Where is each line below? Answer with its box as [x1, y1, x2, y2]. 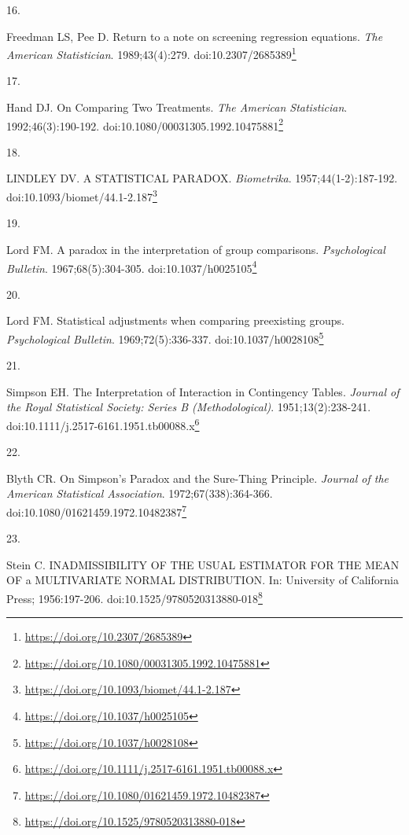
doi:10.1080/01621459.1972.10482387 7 [6, 502, 187, 520]
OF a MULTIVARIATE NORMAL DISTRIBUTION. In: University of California [6, 572, 399, 588]
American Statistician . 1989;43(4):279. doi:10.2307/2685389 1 [6, 44, 297, 62]
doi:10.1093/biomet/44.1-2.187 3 [6, 186, 157, 204]
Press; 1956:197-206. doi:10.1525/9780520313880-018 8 [6, 588, 263, 606]
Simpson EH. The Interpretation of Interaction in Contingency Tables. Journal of [6, 383, 400, 399]
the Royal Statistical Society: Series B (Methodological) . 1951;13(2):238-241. [6, 399, 371, 415]
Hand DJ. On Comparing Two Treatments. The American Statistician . [6, 99, 348, 116]
